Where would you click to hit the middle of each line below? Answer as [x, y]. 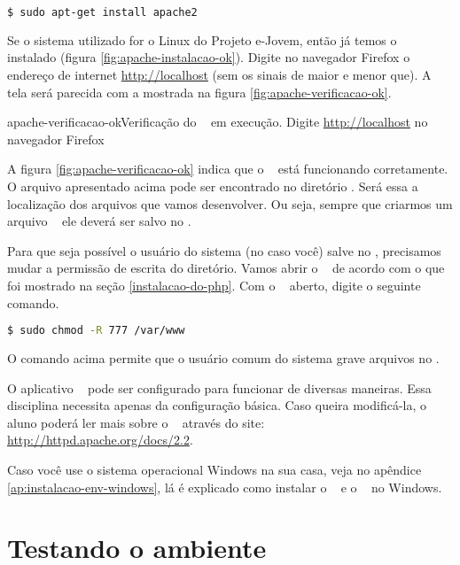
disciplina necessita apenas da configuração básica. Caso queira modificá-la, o [217, 405]
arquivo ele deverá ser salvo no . [99, 221]
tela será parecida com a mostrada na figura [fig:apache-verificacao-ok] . [199, 92]
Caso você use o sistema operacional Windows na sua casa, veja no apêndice [214, 470]
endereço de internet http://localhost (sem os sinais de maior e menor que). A [219, 75]
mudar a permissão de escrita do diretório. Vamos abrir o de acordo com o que [226, 268]
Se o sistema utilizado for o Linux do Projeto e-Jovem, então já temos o [202, 39]
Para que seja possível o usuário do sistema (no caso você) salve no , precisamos [224, 250]
